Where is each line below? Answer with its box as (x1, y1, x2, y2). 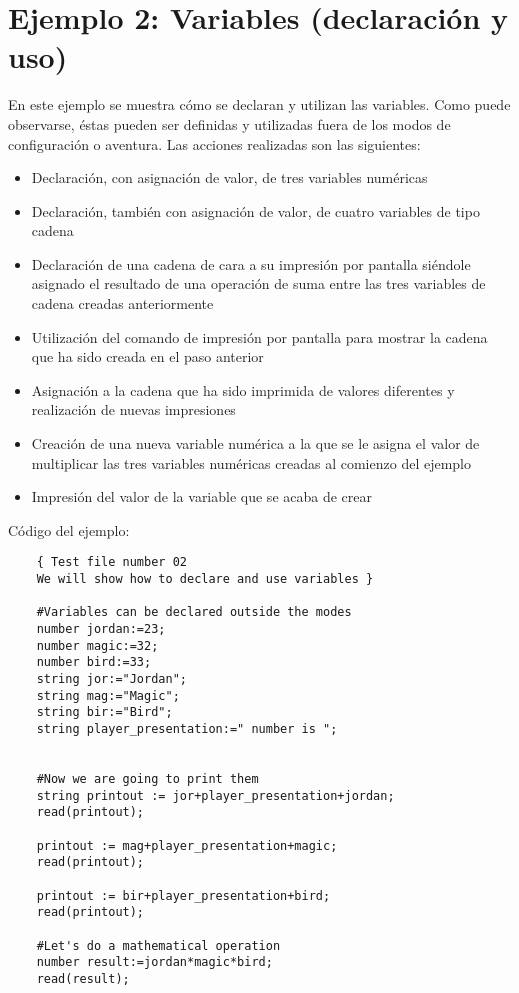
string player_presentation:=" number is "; (36, 721, 338, 736)
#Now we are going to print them (36, 771, 259, 786)
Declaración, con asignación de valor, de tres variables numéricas (31, 167, 428, 188)
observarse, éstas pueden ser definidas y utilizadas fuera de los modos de (8, 113, 451, 134)
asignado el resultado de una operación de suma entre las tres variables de (31, 273, 486, 294)
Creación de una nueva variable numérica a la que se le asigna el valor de (31, 433, 480, 454)
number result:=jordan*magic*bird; (36, 955, 273, 970)
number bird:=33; (36, 655, 152, 670)
